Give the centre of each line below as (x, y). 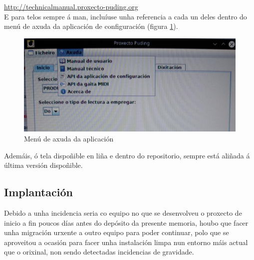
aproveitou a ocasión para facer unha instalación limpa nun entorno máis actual (126, 242)
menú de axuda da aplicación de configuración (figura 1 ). (91, 26)
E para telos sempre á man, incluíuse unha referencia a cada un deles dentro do (126, 16)
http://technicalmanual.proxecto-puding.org (71, 6)
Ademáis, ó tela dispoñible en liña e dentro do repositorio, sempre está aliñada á (127, 155)
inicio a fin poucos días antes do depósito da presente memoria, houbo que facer (126, 222)
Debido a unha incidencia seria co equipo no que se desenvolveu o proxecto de (123, 212)
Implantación (38, 192)
